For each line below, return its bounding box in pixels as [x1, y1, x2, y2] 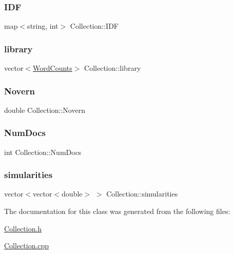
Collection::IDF [70, 21, 119, 31]
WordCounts [33, 63, 72, 73]
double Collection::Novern [4, 104, 85, 115]
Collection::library [84, 63, 141, 73]
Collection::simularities [106, 188, 178, 199]
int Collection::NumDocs [4, 146, 82, 157]
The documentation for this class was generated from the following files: [4, 206, 230, 217]
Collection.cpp [4, 240, 49, 251]
